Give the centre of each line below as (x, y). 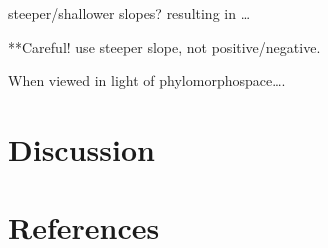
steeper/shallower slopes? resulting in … (129, 13)
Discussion (81, 148)
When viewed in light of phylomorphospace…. (147, 80)
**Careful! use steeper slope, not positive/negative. (164, 46)
